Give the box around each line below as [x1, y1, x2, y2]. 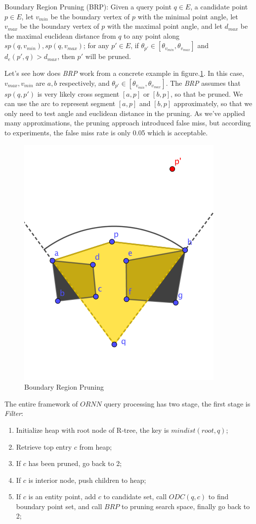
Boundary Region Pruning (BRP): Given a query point [4, 1, 171, 11]
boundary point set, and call [16, 501, 102, 511]
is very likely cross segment [37, 88, 120, 99]
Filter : [4, 408, 23, 418]
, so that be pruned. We [171, 88, 243, 99]
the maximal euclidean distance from [4, 30, 116, 41]
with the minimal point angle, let [137, 11, 238, 21]
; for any [83, 40, 109, 51]
